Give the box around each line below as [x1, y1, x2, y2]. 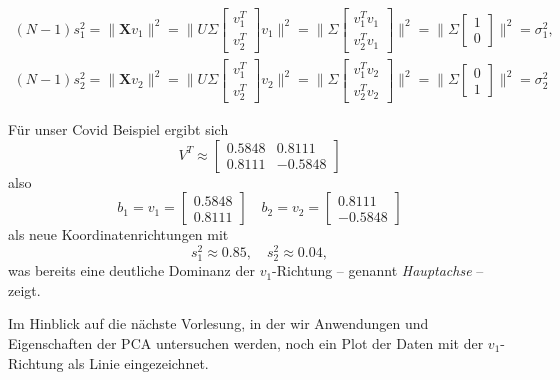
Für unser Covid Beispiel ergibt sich [8, 119, 229, 140]
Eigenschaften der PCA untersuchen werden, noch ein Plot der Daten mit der [8, 332, 484, 353]
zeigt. [8, 279, 41, 300]
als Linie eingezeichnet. [68, 352, 209, 373]
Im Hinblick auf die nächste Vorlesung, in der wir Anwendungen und [8, 313, 429, 334]
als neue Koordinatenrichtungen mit [8, 224, 229, 245]
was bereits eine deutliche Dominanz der [8, 260, 255, 281]
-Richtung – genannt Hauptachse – [272, 260, 484, 281]
